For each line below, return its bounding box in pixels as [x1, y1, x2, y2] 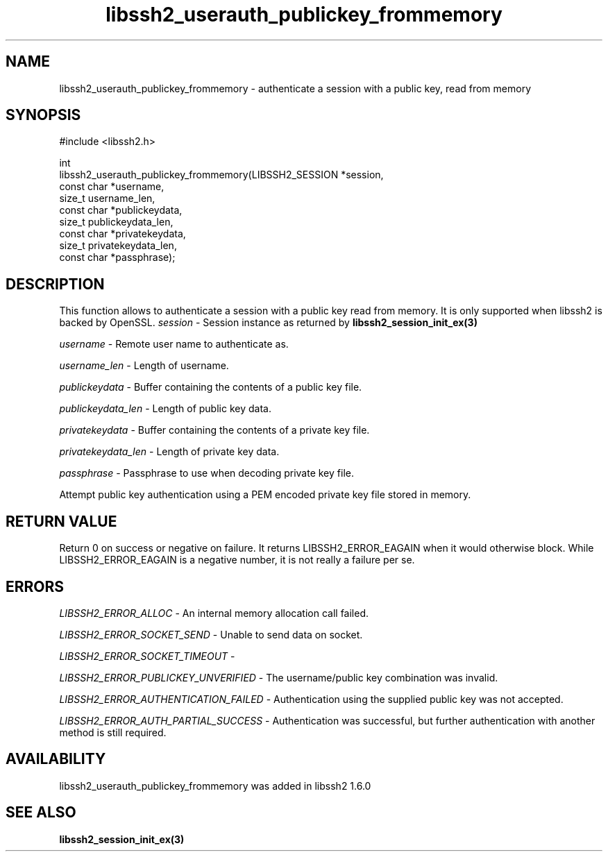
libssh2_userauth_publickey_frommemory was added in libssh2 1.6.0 [59, 779, 371, 792]
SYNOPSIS [6, 106, 81, 124]
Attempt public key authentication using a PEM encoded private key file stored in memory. [59, 489, 471, 501]
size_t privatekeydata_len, [59, 239, 177, 252]
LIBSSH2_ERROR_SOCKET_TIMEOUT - [59, 650, 235, 662]
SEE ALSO [6, 804, 76, 822]
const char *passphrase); [59, 251, 176, 264]
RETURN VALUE [6, 512, 117, 530]
